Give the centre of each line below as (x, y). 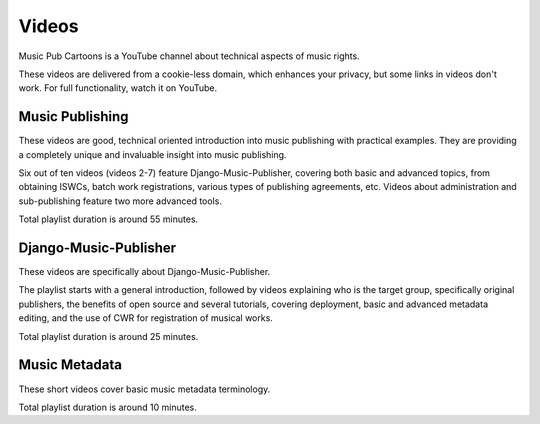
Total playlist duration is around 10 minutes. (107, 407)
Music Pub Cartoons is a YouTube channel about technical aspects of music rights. (189, 56)
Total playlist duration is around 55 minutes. (108, 219)
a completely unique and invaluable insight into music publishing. (152, 154)
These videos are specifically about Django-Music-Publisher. (144, 272)
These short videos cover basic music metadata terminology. (144, 389)
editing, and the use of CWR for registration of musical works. (146, 318)
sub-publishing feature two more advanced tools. (120, 201)
